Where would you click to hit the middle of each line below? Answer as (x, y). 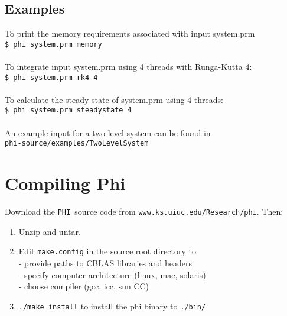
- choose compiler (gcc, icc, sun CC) (84, 286)
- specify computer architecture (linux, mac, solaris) (112, 274)
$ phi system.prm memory (53, 44)
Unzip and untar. (50, 231)
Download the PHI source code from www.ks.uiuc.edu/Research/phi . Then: (144, 212)
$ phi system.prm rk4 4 (51, 77)
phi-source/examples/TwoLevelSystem (77, 144)
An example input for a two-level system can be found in (108, 132)
